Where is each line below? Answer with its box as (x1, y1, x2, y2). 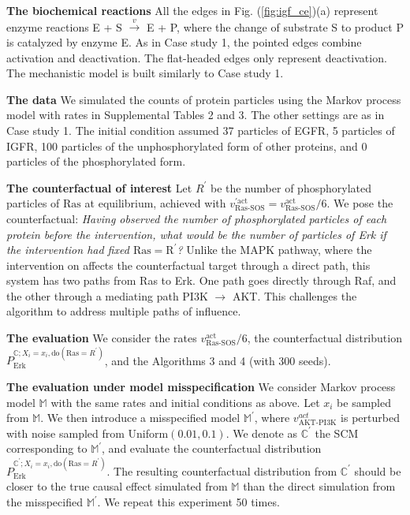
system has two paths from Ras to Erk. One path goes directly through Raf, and (6, 272, 397, 289)
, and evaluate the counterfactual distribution (102, 440, 322, 457)
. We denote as (225, 424, 297, 441)
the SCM (315, 424, 359, 441)
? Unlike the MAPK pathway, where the (177, 241, 372, 258)
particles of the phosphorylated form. (6, 153, 186, 170)
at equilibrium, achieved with (84, 195, 226, 211)
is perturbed (341, 409, 400, 426)
